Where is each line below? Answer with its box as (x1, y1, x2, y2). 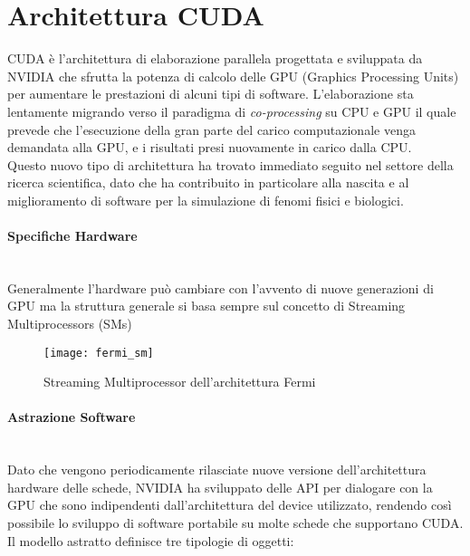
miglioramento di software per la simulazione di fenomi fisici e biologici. (7, 190, 404, 209)
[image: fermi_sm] (43, 346, 154, 359)
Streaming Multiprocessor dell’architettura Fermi (43, 372, 316, 391)
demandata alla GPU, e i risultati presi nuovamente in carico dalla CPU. (7, 138, 412, 157)
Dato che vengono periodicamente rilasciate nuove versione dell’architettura (7, 460, 427, 479)
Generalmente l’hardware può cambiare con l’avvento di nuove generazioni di (7, 278, 434, 297)
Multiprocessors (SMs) (7, 314, 132, 333)
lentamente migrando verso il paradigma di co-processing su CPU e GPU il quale (7, 101, 456, 120)
